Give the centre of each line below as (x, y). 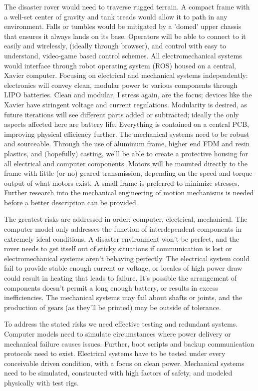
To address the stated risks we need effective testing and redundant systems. (121, 324)
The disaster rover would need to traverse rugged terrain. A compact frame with (127, 6)
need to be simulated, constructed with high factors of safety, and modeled (118, 373)
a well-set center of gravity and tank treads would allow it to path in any (116, 16)
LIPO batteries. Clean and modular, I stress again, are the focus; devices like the (128, 95)
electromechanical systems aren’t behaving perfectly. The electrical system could (127, 258)
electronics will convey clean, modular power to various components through (121, 85)
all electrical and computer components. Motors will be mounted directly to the (126, 163)
